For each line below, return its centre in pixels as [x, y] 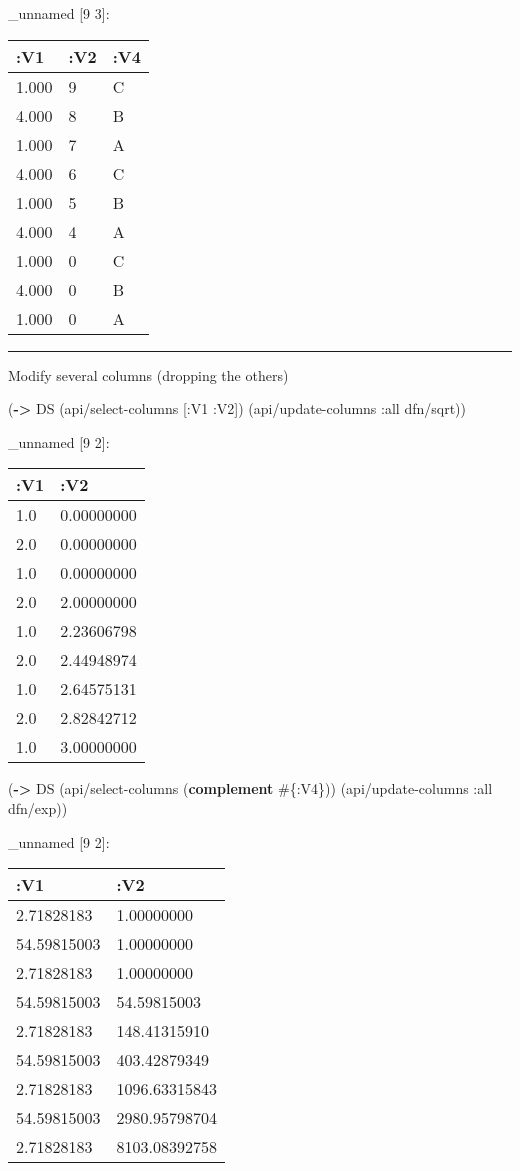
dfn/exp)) [38, 807]
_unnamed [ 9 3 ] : [59, 13]
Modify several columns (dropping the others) [148, 374]
